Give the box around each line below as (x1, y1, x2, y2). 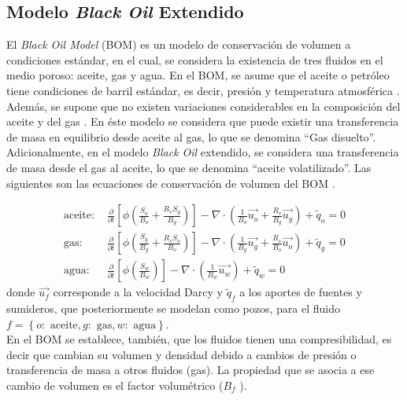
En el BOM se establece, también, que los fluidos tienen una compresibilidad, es (6, 331, 392, 347)
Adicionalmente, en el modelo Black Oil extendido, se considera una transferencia (6, 144, 399, 160)
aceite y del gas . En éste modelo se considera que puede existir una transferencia (6, 113, 399, 130)
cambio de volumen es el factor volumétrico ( (6, 377, 224, 393)
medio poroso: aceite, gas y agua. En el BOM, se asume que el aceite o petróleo (6, 67, 390, 83)
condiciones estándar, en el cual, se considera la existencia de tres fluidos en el (6, 51, 383, 68)
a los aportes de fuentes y (239, 284, 362, 300)
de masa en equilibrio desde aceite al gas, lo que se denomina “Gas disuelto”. (6, 128, 376, 145)
